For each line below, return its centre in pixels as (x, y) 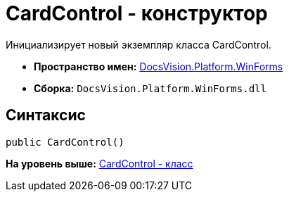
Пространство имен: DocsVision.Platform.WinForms (159, 66)
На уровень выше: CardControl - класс (99, 163)
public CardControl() (65, 142)
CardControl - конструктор (137, 13)
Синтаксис (46, 115)
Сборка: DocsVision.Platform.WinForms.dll (150, 88)
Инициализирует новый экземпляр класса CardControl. (139, 44)
